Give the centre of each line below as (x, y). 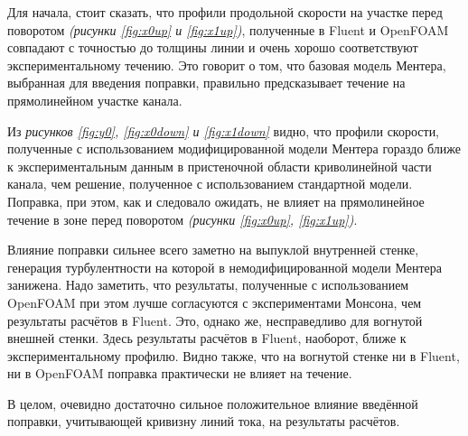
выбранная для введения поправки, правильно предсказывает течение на (206, 83)
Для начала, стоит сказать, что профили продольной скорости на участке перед (225, 12)
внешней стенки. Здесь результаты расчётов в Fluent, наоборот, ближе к (207, 338)
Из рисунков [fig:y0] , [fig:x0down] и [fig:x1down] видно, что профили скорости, (224, 130)
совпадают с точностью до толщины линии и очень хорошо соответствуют (213, 47)
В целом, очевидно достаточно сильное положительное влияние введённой (213, 403)
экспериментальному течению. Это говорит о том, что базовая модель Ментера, (227, 65)
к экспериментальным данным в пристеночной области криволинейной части (220, 166)
